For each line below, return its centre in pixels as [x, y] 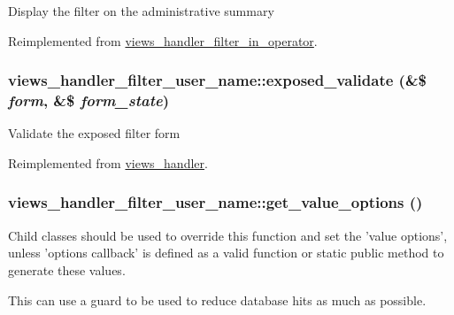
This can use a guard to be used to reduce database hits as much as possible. [217, 300]
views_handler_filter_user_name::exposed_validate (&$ [217, 80]
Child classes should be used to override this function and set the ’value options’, [228, 235]
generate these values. [67, 269]
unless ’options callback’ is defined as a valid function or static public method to [226, 253]
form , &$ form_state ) [88, 100]
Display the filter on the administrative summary [141, 11]
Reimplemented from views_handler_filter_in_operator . [163, 40]
